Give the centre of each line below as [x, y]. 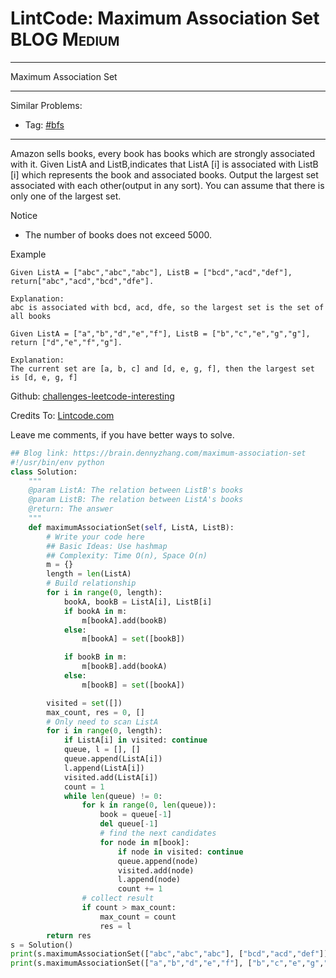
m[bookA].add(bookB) [124, 620]
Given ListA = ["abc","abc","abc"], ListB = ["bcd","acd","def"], [151, 272]
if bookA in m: [95, 611]
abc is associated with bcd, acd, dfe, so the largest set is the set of [167, 307]
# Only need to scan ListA [102, 722]
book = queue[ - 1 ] [135, 815]
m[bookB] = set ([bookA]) [133, 685]
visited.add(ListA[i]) [111, 777]
